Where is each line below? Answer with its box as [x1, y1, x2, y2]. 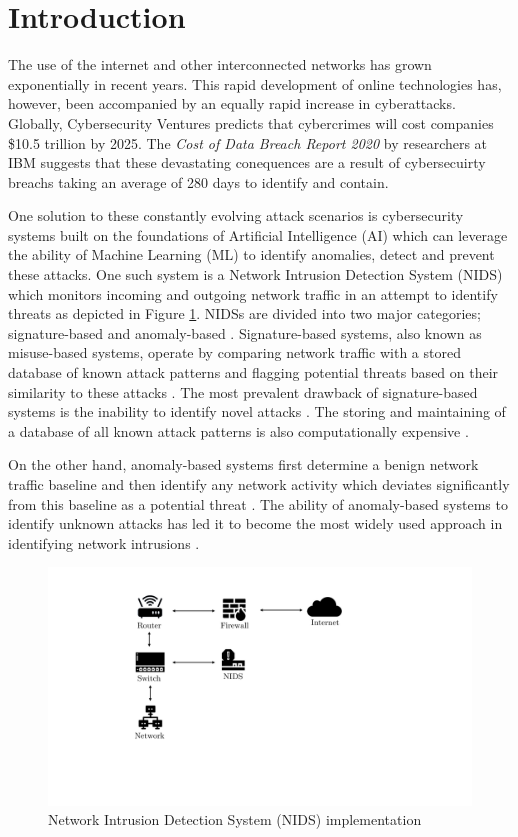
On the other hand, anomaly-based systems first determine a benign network [8, 454, 479, 475]
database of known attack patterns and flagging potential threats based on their [8, 362, 499, 383]
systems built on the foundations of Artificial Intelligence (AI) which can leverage [8, 224, 508, 245]
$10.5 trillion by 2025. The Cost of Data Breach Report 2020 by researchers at [8, 132, 488, 153]
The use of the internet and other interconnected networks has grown [8, 54, 432, 75]
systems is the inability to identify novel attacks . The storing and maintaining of [8, 401, 506, 422]
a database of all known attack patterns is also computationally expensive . [8, 420, 469, 441]
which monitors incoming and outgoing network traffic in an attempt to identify [8, 283, 498, 304]
